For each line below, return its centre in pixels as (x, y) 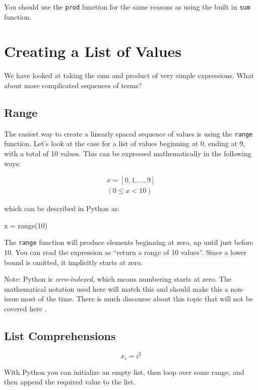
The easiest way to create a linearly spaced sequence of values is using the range (128, 133)
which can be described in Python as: (62, 208)
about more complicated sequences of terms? (73, 85)
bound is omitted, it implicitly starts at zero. (73, 262)
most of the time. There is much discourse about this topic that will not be (137, 299)
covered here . (25, 309)
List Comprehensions (60, 336)
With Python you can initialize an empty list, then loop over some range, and (124, 372)
